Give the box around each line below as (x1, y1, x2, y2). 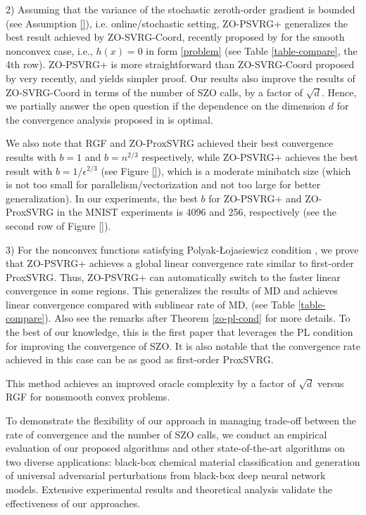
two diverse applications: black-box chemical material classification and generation (6, 454, 360, 469)
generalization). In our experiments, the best (6, 190, 198, 205)
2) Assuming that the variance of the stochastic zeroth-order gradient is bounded (6, 2, 355, 16)
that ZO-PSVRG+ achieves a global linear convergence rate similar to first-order (6, 256, 354, 270)
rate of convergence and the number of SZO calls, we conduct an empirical (6, 426, 327, 441)
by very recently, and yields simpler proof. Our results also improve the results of (6, 70, 355, 85)
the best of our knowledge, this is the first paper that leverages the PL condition (6, 325, 353, 339)
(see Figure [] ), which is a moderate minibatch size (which (101, 163, 351, 178)
